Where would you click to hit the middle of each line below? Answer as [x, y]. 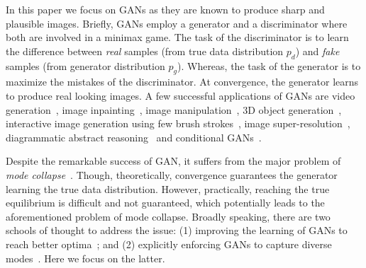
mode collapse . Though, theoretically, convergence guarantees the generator [172, 174]
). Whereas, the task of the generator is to [269, 65]
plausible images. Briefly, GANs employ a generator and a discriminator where [177, 23]
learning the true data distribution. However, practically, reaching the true [168, 188]
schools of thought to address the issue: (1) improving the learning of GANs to [177, 230]
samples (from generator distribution [85, 65]
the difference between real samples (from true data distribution [145, 51]
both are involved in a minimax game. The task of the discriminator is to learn [177, 37]
